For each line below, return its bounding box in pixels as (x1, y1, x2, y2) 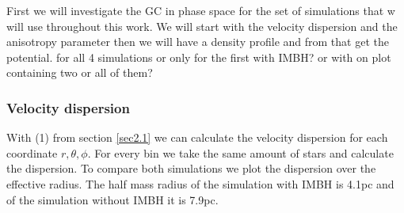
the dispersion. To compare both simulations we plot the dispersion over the (6, 160, 376, 177)
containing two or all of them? (6, 64, 153, 81)
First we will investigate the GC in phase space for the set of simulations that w (6, 2, 395, 18)
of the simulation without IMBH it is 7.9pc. (6, 191, 219, 207)
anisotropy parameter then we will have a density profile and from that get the (6, 33, 389, 50)
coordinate (6, 144, 58, 161)
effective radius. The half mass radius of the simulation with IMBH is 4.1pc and (6, 175, 394, 192)
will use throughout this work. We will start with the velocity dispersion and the (6, 17, 398, 34)
